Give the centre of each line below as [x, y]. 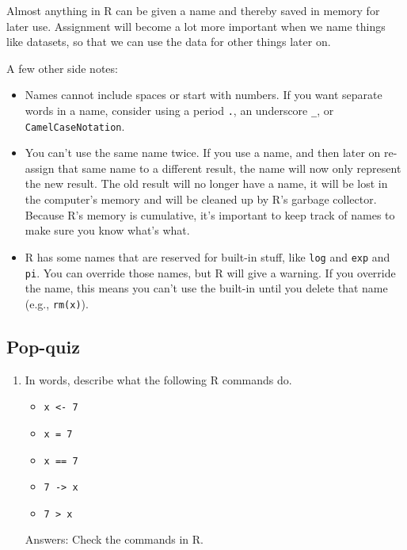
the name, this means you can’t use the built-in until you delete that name [206, 288]
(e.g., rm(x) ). [57, 303]
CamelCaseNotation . [75, 126]
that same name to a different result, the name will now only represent [230, 168]
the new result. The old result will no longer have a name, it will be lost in [206, 183]
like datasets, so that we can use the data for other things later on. [169, 42]
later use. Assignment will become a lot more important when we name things [196, 26]
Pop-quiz [43, 346]
